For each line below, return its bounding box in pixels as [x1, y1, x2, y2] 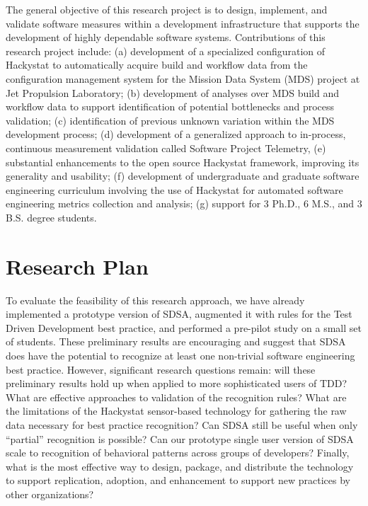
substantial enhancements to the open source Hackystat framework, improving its [6, 154, 360, 169]
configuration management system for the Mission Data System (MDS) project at [6, 71, 360, 86]
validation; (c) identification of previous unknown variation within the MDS [6, 113, 335, 127]
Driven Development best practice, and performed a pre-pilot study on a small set [6, 320, 362, 335]
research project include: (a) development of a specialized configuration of [6, 43, 326, 58]
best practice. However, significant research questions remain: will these [6, 362, 316, 376]
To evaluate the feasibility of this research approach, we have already [6, 292, 305, 307]
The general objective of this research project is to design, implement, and [6, 2, 328, 16]
